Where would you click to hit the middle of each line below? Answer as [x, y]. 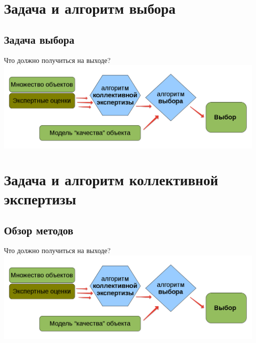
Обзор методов [39, 230]
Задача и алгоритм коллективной [111, 179]
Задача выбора [39, 39]
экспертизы [40, 198]
